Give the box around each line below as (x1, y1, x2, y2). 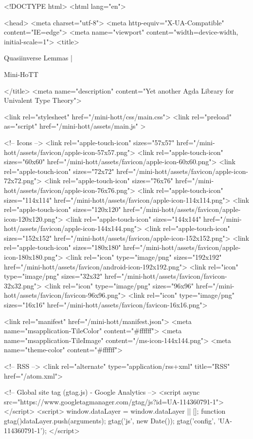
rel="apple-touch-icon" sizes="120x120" (4, 204, 121, 214)
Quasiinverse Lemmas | (4, 53, 72, 63)
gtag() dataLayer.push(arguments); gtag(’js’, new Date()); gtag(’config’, (4, 415, 216, 425)
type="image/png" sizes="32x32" (4, 271, 103, 281)
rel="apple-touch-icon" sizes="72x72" (4, 166, 114, 176)
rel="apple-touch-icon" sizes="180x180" (4, 242, 121, 252)
